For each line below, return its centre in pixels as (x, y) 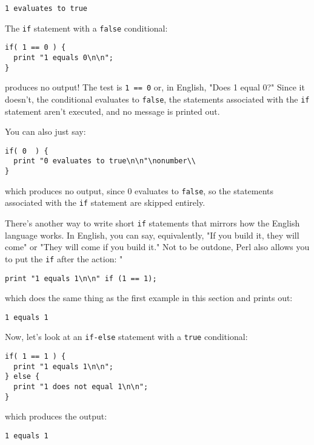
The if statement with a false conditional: (86, 28)
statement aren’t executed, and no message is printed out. (112, 111)
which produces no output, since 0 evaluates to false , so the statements (139, 190)
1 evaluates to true (46, 8)
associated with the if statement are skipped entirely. (105, 202)
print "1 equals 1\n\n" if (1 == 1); (81, 278)
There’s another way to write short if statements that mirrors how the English (152, 223)
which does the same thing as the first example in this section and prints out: (149, 298)
